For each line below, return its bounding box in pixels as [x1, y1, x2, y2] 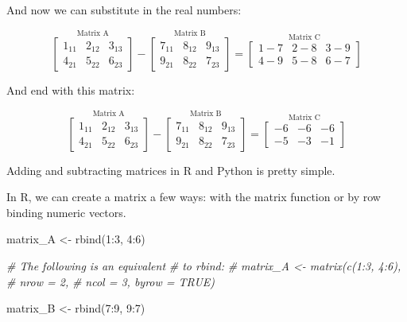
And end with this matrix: [6, 81, 135, 98]
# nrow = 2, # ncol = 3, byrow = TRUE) [6, 273, 215, 289]
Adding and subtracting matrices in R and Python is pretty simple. [6, 161, 335, 178]
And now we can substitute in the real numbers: [6, 2, 242, 17]
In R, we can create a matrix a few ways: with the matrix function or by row [6, 188, 381, 205]
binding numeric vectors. [6, 204, 126, 220]
